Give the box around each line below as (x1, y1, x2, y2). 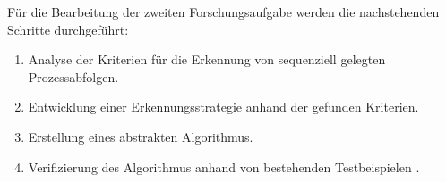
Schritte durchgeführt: (7, 20, 129, 38)
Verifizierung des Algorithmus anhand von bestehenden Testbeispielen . (28, 157, 420, 176)
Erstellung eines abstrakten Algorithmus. (28, 127, 253, 145)
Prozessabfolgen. (28, 67, 119, 86)
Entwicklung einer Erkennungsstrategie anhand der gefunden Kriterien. (28, 97, 419, 116)
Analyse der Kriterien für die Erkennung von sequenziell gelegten (28, 50, 386, 69)
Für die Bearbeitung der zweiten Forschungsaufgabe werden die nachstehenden (7, 3, 440, 21)
